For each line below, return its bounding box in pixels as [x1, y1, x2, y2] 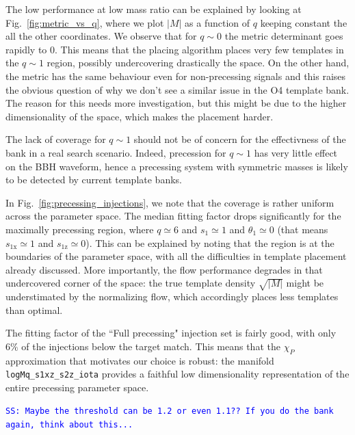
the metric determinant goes [224, 29, 343, 43]
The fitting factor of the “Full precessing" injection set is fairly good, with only [5, 326, 337, 340]
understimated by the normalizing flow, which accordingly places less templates [5, 289, 339, 304]
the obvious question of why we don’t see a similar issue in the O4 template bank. [5, 82, 350, 96]
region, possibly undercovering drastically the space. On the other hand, [47, 55, 350, 70]
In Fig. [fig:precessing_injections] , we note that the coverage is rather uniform [5, 195, 334, 209]
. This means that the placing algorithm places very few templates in [55, 42, 344, 56]
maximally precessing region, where [5, 222, 154, 236]
